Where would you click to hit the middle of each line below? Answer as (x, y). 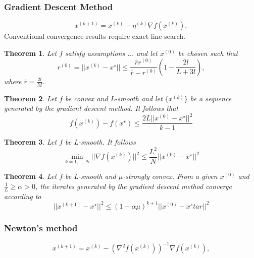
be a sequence (211, 98)
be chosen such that (208, 53)
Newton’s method (41, 228)
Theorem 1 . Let (31, 53)
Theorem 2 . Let (31, 98)
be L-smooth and (91, 176)
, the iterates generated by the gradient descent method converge (133, 186)
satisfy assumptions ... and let (111, 53)
